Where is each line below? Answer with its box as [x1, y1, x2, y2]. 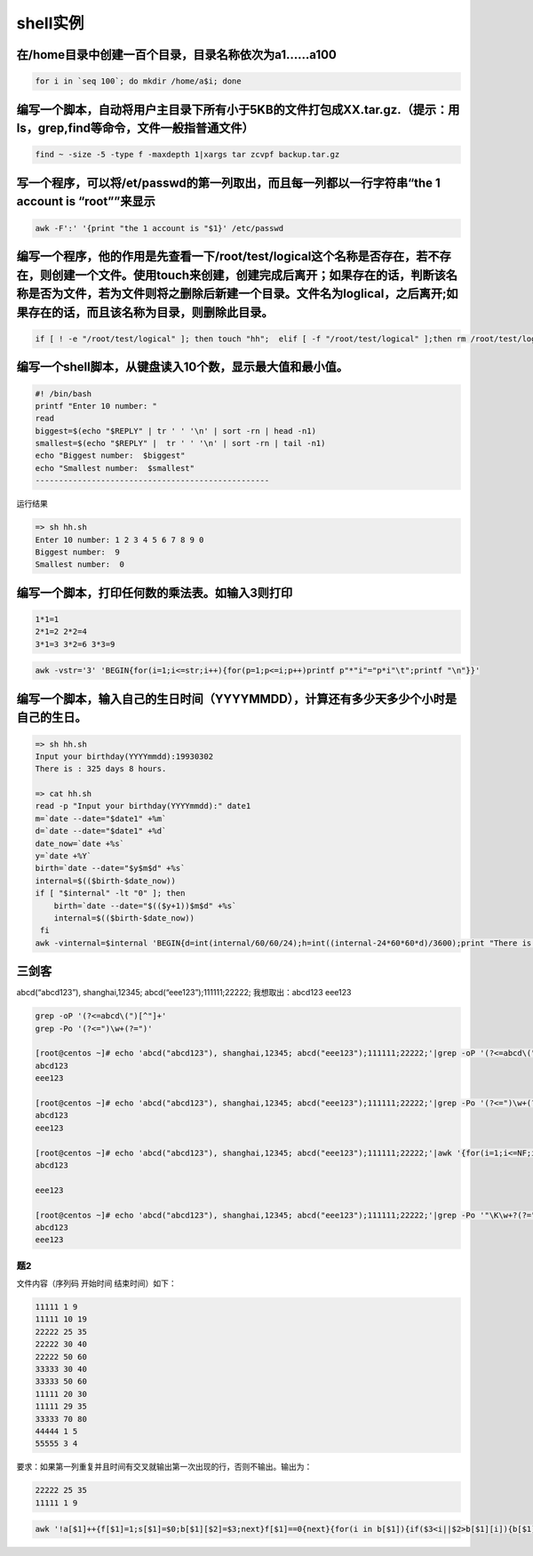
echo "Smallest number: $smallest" [35, 463, 195, 473]
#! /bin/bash [35, 388, 92, 399]
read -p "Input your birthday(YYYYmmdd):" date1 [35, 801, 251, 811]
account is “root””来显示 [16, 194, 155, 209]
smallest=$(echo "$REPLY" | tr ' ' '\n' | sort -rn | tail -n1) [35, 438, 326, 449]
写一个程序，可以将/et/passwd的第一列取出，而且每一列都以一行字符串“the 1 [16, 175, 442, 190]
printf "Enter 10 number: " [35, 401, 157, 411]
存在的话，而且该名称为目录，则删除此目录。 [28, 305, 274, 320]
